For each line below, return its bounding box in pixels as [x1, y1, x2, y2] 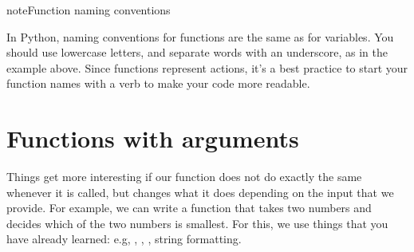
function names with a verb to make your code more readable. [6, 75, 310, 92]
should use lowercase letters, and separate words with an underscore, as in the [6, 44, 388, 61]
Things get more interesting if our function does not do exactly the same [6, 168, 362, 185]
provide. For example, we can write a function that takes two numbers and [6, 199, 372, 216]
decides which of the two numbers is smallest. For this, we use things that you [6, 215, 388, 231]
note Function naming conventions [6, 2, 171, 18]
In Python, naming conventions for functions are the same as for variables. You [6, 28, 394, 45]
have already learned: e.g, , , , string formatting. [6, 230, 242, 247]
